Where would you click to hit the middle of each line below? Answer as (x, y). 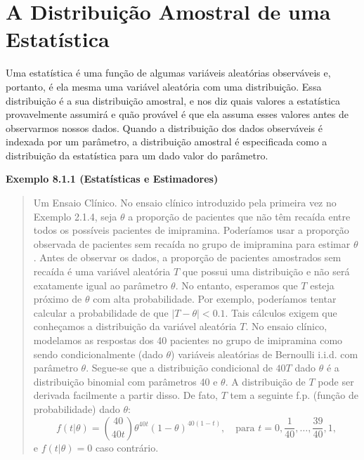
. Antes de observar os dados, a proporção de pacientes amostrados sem (187, 257)
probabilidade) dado (77, 408)
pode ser (336, 381)
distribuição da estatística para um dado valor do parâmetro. (137, 155)
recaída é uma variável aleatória (102, 271)
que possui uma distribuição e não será (266, 271)
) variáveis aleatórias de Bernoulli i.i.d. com (265, 354)
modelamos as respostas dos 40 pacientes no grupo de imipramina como (188, 340)
